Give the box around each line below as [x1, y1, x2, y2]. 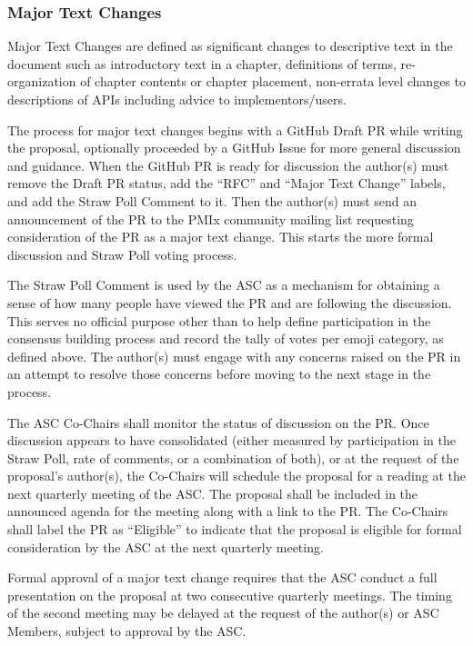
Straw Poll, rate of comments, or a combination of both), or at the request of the [7, 448, 459, 467]
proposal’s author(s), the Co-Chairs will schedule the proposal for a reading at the [7, 466, 466, 485]
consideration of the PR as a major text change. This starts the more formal [7, 227, 434, 246]
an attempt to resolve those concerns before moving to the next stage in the [7, 364, 431, 383]
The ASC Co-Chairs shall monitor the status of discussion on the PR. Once [7, 412, 429, 432]
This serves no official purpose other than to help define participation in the [7, 311, 431, 330]
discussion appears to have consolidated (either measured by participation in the [7, 431, 456, 450]
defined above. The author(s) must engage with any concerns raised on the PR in [7, 346, 461, 365]
